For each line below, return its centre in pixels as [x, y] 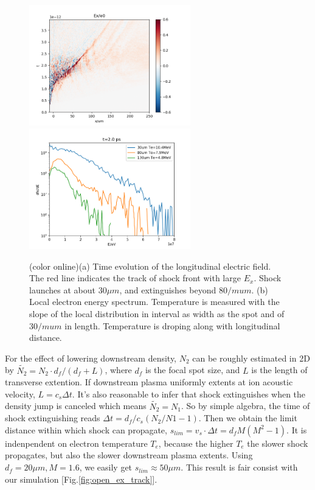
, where [118, 370]
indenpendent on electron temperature [76, 443]
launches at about [62, 289]
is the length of [279, 370]
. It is [297, 429]
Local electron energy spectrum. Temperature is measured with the [154, 302]
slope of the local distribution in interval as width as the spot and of [157, 314]
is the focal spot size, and [193, 370]
